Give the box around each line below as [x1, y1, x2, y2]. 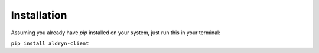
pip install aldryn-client [11, 40, 89, 47]
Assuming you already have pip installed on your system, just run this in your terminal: [11, 29, 221, 36]
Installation [11, 9, 67, 22]
